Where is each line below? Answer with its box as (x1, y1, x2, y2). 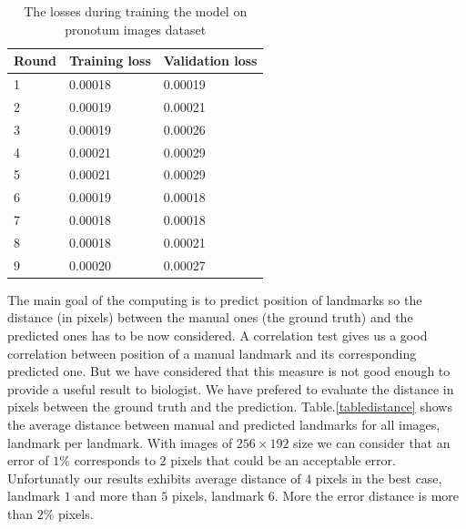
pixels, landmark (171, 486, 265, 505)
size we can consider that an (293, 432, 451, 452)
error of (7, 451, 49, 470)
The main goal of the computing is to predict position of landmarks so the (7, 290, 422, 309)
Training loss (68, 51, 151, 70)
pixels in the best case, (315, 468, 442, 487)
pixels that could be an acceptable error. (170, 451, 396, 470)
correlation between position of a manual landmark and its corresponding (7, 343, 417, 362)
